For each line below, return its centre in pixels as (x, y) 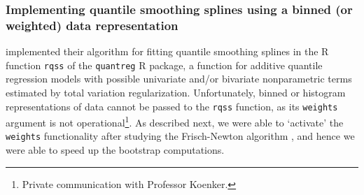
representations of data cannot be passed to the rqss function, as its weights (172, 106)
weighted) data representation (92, 25)
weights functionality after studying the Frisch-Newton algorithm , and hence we (180, 136)
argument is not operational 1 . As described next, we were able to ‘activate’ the (175, 121)
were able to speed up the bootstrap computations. (115, 150)
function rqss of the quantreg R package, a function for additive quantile (164, 65)
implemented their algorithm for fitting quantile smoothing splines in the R (167, 51)
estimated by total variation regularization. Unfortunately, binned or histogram (176, 92)
